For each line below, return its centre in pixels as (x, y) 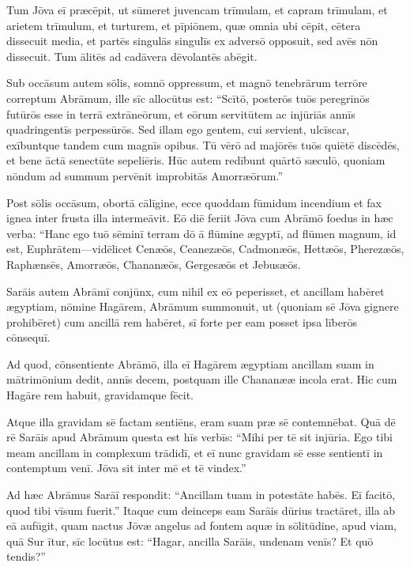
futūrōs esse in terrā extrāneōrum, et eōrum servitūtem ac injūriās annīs (181, 113)
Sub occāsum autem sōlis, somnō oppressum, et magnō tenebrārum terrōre (187, 83)
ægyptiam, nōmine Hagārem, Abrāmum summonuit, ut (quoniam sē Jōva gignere (203, 306)
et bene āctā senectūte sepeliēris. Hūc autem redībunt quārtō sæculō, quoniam (196, 160)
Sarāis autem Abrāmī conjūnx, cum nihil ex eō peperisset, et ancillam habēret (196, 291)
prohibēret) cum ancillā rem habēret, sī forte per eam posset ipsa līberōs (182, 321)
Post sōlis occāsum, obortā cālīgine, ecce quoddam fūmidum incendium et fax (194, 202)
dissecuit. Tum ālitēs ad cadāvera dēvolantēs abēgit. (132, 56)
